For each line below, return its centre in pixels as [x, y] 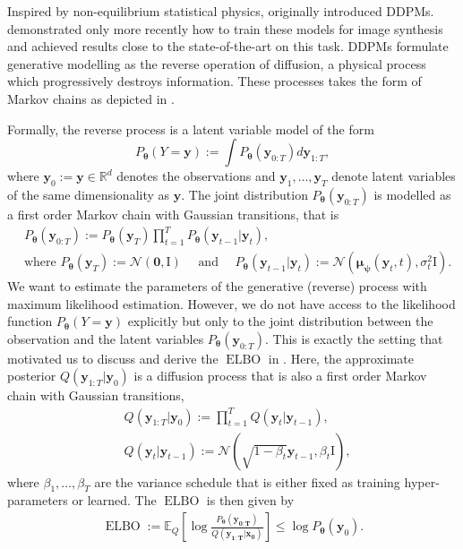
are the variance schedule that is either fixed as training [247, 481]
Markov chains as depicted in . [91, 98]
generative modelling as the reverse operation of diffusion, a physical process [217, 63]
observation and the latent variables [106, 338]
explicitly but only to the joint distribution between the [280, 321]
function [30, 321]
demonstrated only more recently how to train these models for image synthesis [225, 28]
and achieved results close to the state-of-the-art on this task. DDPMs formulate [228, 46]
